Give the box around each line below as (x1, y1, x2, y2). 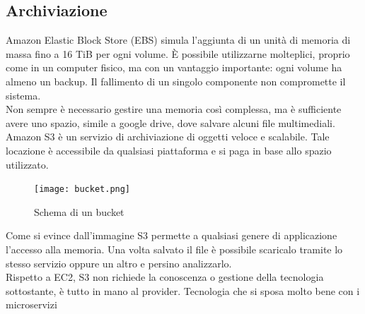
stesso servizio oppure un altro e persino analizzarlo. (6, 255, 232, 270)
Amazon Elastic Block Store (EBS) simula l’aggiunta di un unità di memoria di (6, 32, 351, 47)
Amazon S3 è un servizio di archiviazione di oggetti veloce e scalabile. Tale (6, 129, 330, 144)
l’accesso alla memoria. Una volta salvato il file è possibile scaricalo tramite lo (6, 241, 343, 256)
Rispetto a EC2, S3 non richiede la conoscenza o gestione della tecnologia (6, 270, 324, 284)
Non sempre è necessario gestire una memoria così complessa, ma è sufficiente (6, 102, 342, 116)
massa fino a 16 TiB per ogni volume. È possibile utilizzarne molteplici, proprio (6, 46, 350, 61)
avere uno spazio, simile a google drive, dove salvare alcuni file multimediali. (6, 115, 335, 130)
